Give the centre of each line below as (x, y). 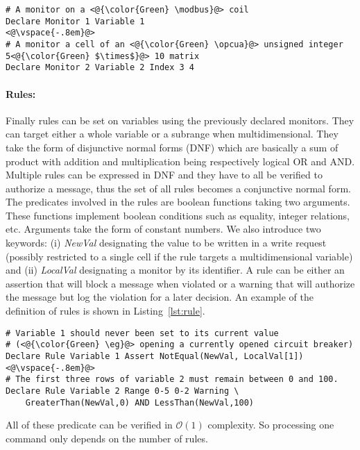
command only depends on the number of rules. (107, 438)
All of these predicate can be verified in (89, 425)
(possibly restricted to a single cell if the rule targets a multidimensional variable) (179, 256)
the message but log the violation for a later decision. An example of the (160, 297)
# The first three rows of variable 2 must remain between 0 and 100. (172, 380)
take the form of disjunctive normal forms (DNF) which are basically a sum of (172, 147)
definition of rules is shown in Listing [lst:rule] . (105, 311)
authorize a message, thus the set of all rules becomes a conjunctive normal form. (178, 188)
